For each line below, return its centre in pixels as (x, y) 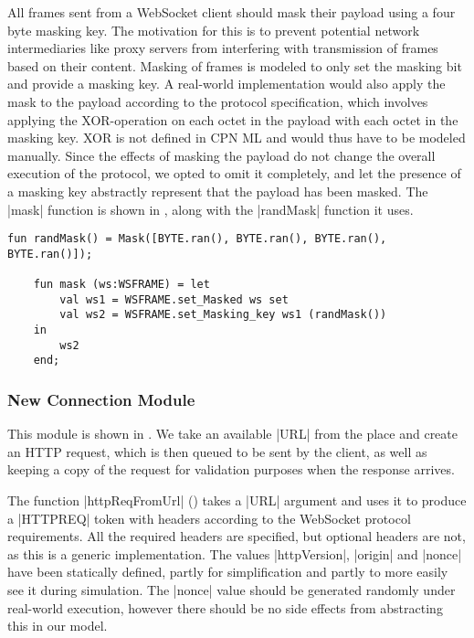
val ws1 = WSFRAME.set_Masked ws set (174, 299)
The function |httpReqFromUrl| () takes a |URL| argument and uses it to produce (237, 500)
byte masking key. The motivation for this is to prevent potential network (214, 30)
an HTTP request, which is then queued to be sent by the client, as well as (217, 451)
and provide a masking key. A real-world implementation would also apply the (226, 84)
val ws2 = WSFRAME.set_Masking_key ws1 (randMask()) (223, 315)
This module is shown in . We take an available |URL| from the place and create (232, 434)
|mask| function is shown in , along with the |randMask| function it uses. (211, 209)
